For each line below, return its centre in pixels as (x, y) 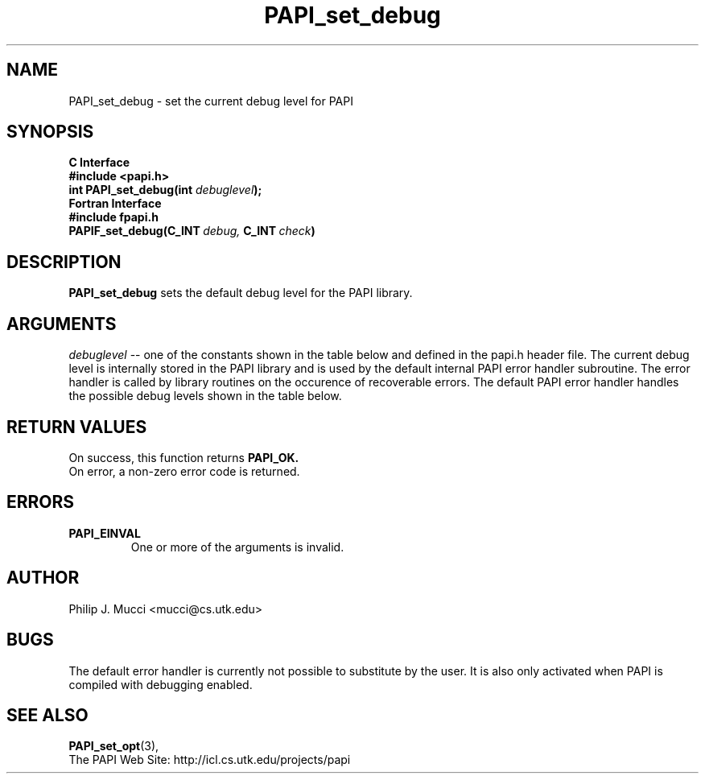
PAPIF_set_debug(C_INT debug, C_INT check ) (192, 231)
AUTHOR (43, 578)
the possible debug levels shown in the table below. (205, 396)
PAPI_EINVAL (105, 533)
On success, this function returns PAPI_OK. (184, 457)
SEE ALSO (47, 715)
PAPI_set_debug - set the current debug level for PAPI (211, 101)
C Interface (99, 163)
